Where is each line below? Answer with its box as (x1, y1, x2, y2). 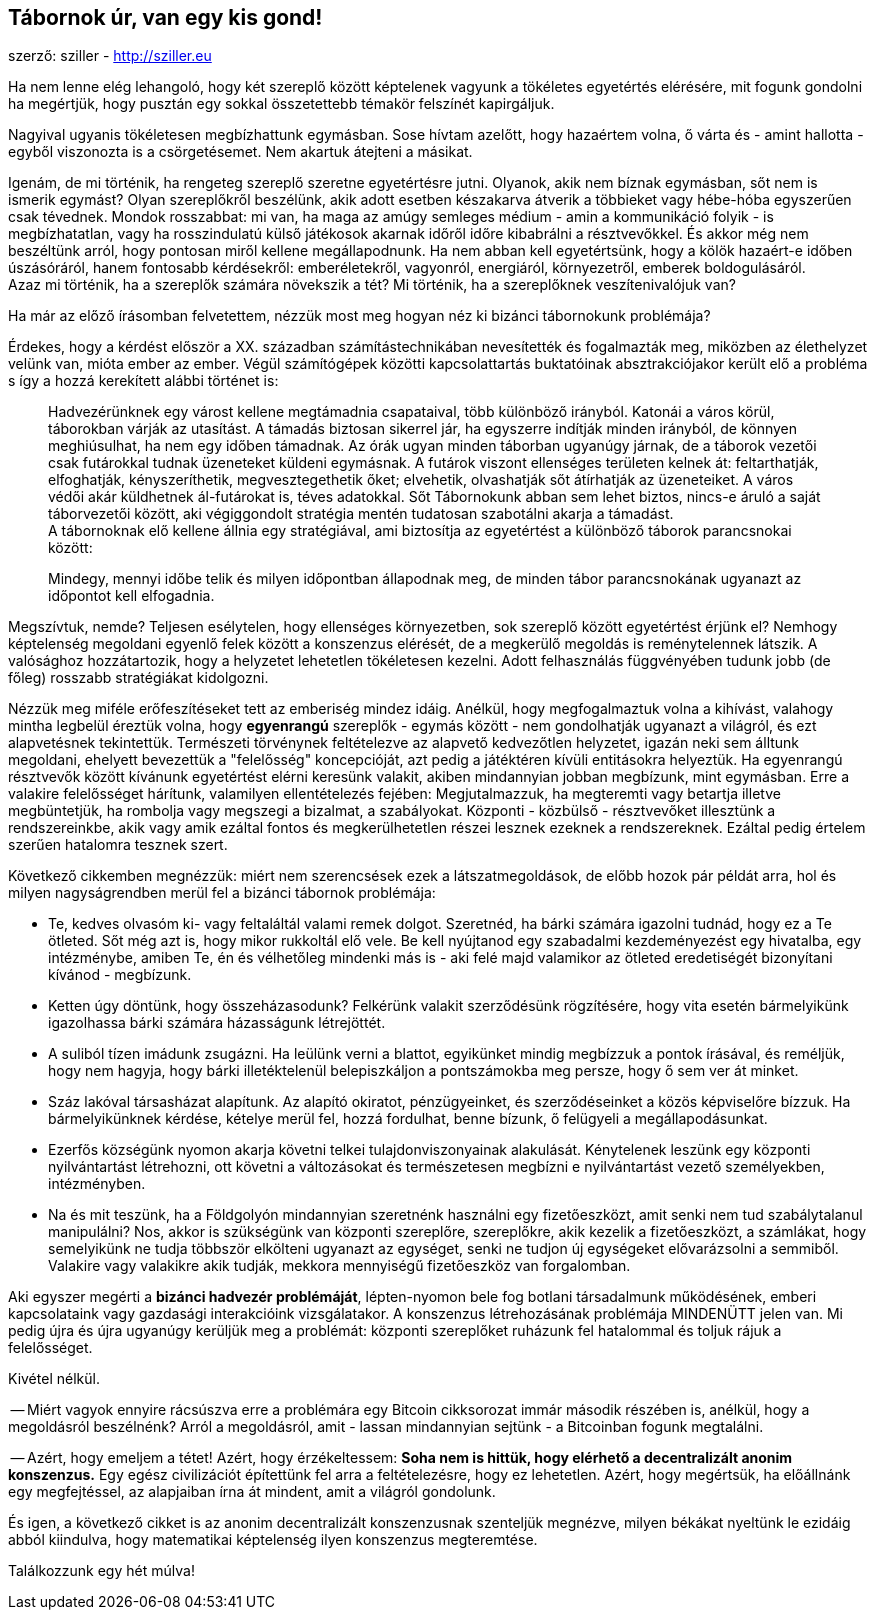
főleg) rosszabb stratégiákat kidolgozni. (8, 669, 269, 687)
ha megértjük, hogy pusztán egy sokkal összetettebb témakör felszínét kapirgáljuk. (8, 95, 555, 113)
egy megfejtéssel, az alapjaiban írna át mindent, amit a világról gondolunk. (8, 1483, 496, 1501)
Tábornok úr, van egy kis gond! (8, 5, 323, 30)
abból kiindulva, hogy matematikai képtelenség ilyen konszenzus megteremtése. (8, 1531, 538, 1549)
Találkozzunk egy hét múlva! (8, 1562, 195, 1580)
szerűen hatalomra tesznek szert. (8, 836, 228, 854)
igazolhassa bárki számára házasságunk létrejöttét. (48, 1014, 386, 1032)
